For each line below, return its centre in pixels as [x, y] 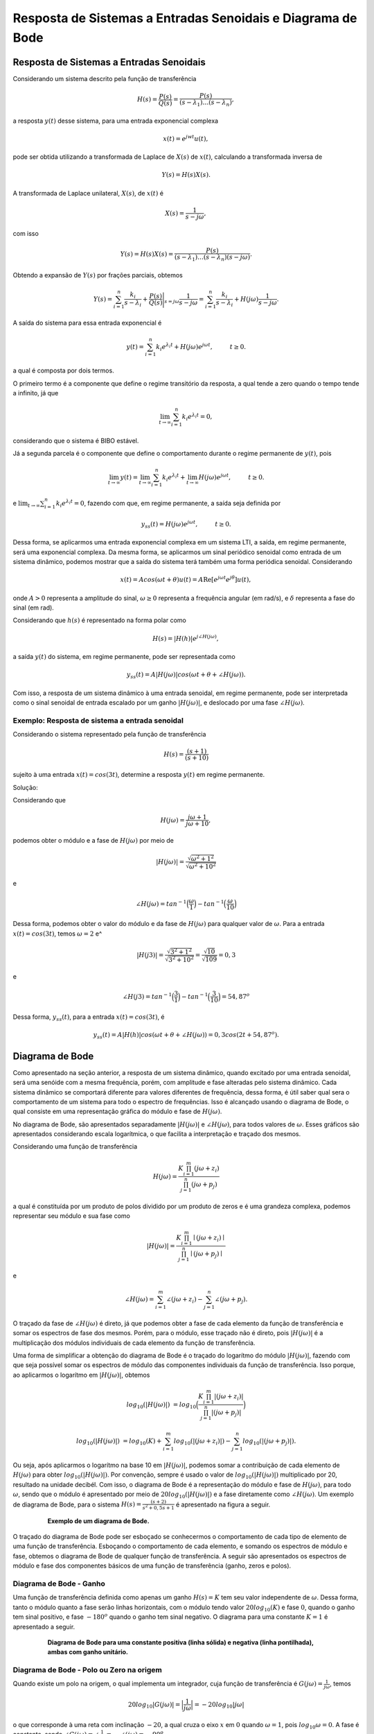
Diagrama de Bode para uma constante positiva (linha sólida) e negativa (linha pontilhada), [181, 1642]
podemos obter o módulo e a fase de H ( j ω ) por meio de [93, 840]
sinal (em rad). [34, 608]
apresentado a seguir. [44, 1626]
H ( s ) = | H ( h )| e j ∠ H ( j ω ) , [186, 638]
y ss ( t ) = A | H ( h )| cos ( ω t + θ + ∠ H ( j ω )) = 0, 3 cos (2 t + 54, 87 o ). [186, 1035]
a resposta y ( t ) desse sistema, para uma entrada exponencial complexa [115, 121]
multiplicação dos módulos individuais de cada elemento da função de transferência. [134, 1343]
